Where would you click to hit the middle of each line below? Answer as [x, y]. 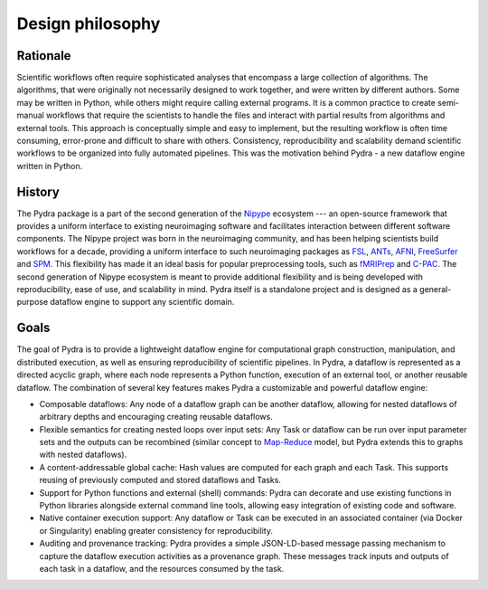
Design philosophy [89, 24]
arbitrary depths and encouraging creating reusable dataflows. [156, 417]
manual [30, 115]
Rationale [44, 56]
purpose [33, 302]
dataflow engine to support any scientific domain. [142, 302]
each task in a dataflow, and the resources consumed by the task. [162, 568]
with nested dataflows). [83, 455]
